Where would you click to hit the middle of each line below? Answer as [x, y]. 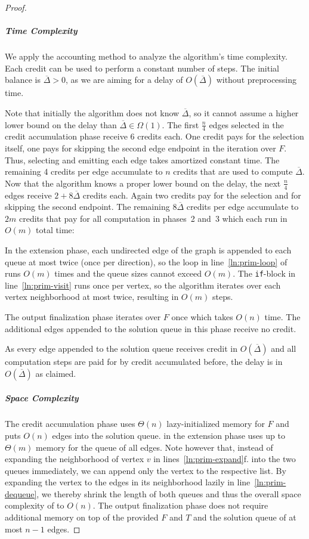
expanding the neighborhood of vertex [75, 459]
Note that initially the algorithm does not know [92, 112]
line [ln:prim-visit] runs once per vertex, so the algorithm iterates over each [143, 285]
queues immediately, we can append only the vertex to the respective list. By [146, 470]
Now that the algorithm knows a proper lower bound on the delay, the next [143, 183]
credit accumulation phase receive [66, 136]
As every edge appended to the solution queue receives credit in [121, 349]
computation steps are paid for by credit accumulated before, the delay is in [144, 362]
